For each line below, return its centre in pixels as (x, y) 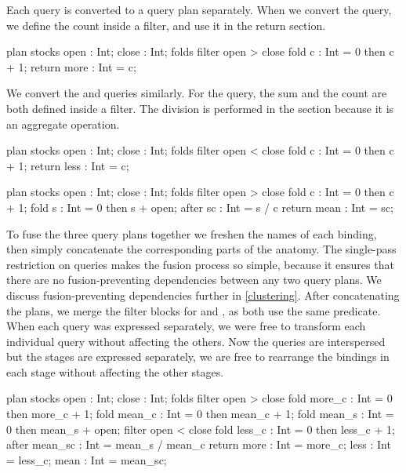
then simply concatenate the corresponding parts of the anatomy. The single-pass (201, 249)
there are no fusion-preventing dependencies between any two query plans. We (194, 280)
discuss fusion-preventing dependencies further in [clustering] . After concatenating (203, 295)
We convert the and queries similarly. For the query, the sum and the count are (197, 93)
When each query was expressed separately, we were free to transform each (186, 326)
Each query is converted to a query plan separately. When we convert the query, (199, 9)
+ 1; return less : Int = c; (68, 165)
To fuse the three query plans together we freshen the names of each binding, (192, 233)
